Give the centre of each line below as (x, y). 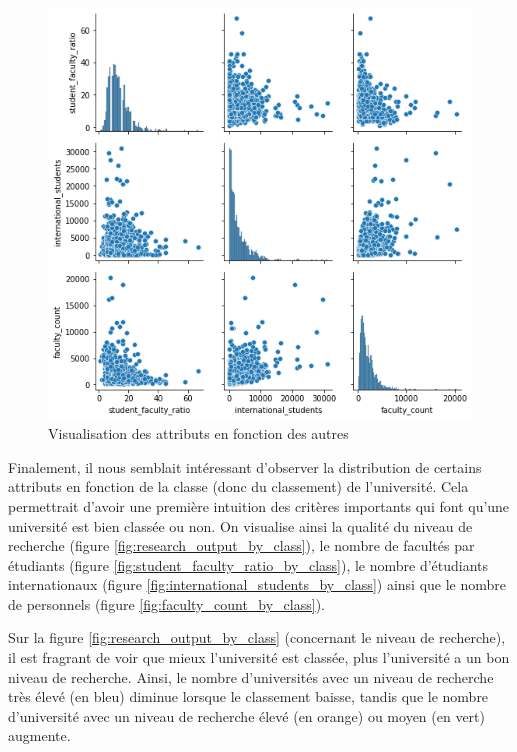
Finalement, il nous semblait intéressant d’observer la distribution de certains (245, 466)
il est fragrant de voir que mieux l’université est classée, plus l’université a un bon (259, 657)
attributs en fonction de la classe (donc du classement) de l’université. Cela (238, 486)
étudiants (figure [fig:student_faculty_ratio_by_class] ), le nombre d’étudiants (248, 564)
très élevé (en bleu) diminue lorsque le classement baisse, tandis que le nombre (248, 696)
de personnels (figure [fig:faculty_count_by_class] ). (166, 603)
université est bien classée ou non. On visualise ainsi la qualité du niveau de (240, 525)
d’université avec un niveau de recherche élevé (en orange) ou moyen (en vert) (246, 715)
